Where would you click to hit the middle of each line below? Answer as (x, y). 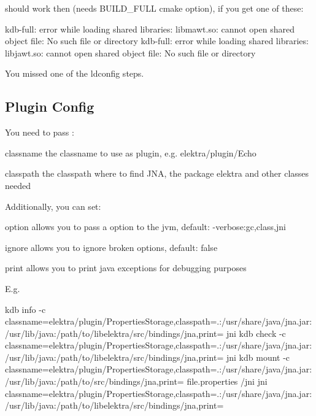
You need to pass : (40, 132)
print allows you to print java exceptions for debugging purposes (126, 268)
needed (18, 185)
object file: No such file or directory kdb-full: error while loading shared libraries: (157, 41)
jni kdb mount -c (258, 357)
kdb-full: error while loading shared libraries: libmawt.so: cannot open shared (150, 29)
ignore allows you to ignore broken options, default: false (111, 247)
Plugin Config (50, 106)
